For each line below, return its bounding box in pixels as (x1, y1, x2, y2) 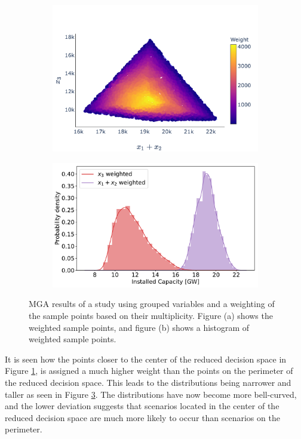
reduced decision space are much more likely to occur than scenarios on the (5, 411, 280, 423)
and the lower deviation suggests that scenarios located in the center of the (5, 400, 279, 412)
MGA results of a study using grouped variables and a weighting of (29, 297, 275, 310)
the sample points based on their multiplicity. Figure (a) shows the (29, 309, 273, 321)
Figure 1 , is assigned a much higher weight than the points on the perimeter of (5, 364, 293, 377)
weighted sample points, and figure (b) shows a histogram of (29, 321, 250, 333)
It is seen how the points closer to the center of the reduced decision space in (5, 352, 287, 365)
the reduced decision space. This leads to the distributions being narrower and (5, 376, 291, 388)
